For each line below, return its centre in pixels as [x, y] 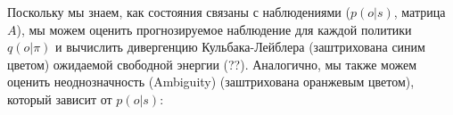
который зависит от [60, 99]
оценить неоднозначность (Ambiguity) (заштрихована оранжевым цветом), [211, 82]
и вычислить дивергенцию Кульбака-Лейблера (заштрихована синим [240, 47]
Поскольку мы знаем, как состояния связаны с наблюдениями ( [179, 12]
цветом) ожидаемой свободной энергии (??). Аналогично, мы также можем [212, 64]
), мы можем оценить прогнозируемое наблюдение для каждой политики [214, 29]
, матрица [420, 12]
